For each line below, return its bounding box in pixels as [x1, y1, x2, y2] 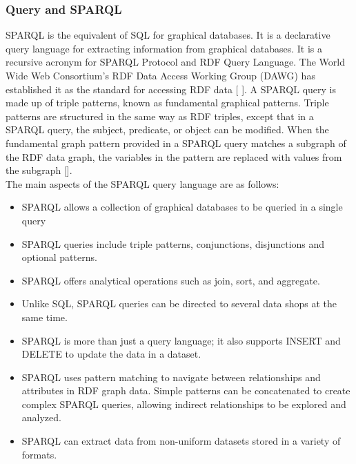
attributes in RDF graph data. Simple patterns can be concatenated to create [21, 383, 350, 398]
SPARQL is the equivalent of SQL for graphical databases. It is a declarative [6, 28, 330, 42]
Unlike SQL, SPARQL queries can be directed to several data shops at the [21, 296, 337, 311]
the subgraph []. [6, 163, 72, 177]
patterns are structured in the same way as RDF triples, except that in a [6, 108, 314, 123]
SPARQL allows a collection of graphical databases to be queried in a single [21, 200, 343, 214]
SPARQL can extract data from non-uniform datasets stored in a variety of [21, 434, 341, 448]
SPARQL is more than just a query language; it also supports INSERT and [21, 333, 341, 347]
